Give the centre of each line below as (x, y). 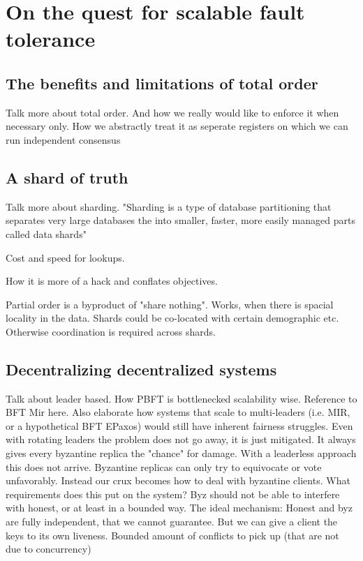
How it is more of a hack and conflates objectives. (112, 281)
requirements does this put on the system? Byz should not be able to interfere (173, 494)
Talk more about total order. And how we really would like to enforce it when (172, 112)
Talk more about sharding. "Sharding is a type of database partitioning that (169, 206)
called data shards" (46, 233)
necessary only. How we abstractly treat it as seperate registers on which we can (177, 126)
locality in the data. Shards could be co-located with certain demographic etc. (172, 318)
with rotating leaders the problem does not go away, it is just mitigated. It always (181, 439)
